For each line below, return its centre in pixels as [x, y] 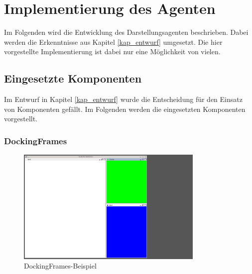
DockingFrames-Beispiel [60, 266]
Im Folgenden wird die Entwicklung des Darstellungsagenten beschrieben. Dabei [126, 32]
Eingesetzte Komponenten [73, 78]
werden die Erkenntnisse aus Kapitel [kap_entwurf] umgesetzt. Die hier [113, 42]
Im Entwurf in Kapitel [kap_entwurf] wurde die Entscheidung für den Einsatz [123, 99]
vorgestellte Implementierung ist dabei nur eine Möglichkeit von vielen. [112, 51]
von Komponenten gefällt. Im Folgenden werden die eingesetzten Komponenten [125, 109]
